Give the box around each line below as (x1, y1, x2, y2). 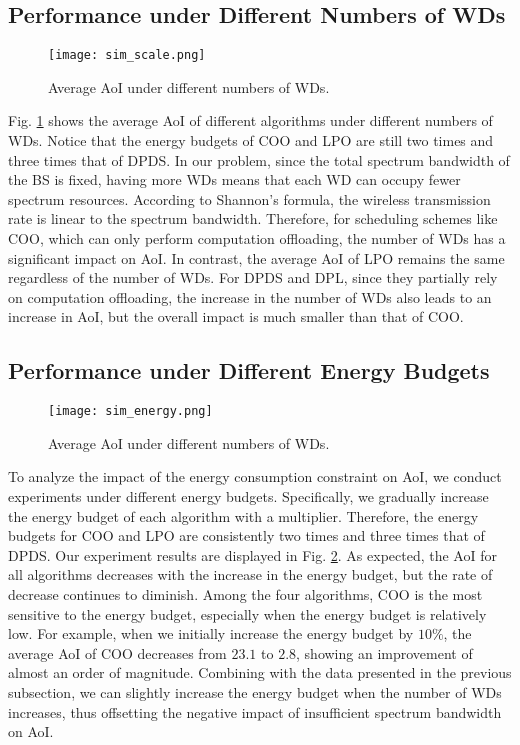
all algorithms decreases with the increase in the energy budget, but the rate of (8, 564, 493, 585)
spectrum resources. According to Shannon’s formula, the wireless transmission (8, 188, 491, 209)
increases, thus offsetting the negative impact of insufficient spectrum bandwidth (8, 701, 502, 722)
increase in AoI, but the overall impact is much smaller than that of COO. (8, 306, 464, 327)
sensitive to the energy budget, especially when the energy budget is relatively (8, 603, 487, 624)
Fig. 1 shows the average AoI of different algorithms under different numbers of (8, 110, 493, 131)
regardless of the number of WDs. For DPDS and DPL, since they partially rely (8, 267, 498, 288)
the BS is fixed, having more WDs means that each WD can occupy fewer (8, 169, 461, 190)
